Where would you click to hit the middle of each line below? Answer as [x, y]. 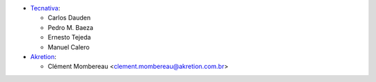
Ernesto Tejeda [69, 38]
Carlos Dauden [69, 18]
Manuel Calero [69, 47]
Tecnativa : [45, 8]
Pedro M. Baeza [71, 27]
